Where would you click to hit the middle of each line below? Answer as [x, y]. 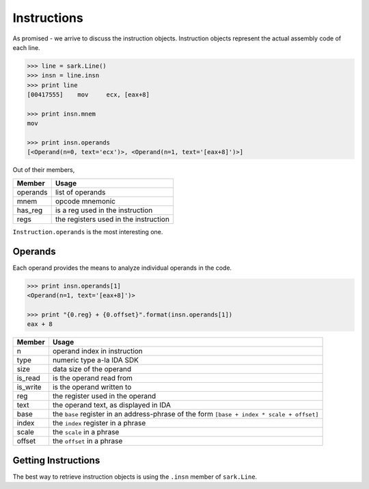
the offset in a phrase [87, 441]
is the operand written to [92, 387]
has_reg [30, 210]
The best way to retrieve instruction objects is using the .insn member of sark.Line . [135, 477]
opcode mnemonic [85, 201]
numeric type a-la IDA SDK [96, 360]
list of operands [80, 192]
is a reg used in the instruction [104, 210]
